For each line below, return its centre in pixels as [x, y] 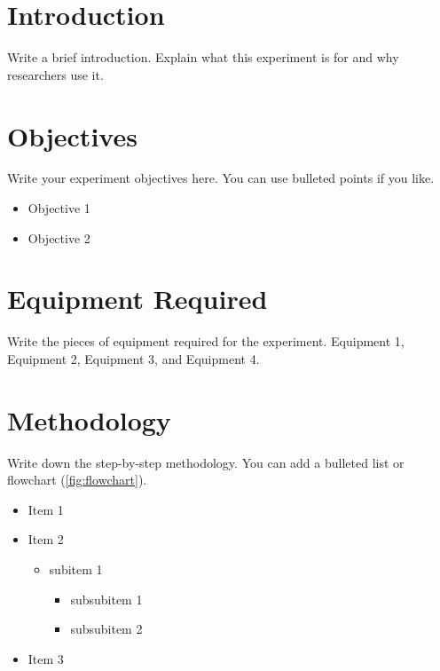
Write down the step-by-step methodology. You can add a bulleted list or [206, 462]
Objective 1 [59, 208]
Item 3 [46, 658]
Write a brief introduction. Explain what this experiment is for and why [203, 57]
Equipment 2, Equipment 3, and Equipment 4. [134, 358]
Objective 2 [59, 237]
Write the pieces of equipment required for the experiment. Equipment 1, [206, 341]
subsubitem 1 [106, 599]
